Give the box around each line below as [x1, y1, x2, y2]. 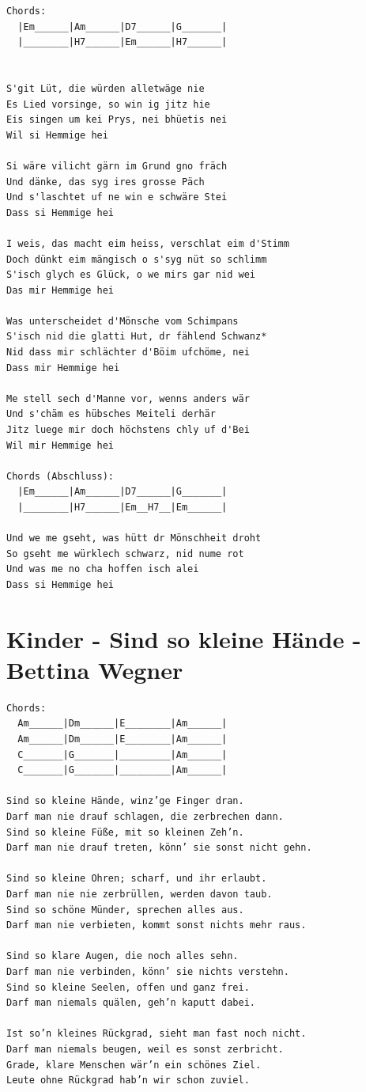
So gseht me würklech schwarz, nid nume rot [6, 548, 244, 559]
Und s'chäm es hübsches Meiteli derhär [6, 408, 216, 420]
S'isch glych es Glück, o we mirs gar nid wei [6, 269, 255, 281]
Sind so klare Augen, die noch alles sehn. [6, 950, 239, 962]
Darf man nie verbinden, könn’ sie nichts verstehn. [6, 965, 289, 977]
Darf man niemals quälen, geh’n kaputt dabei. [6, 997, 255, 1009]
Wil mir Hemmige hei [6, 439, 115, 451]
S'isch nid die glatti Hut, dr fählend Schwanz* [6, 331, 267, 343]
